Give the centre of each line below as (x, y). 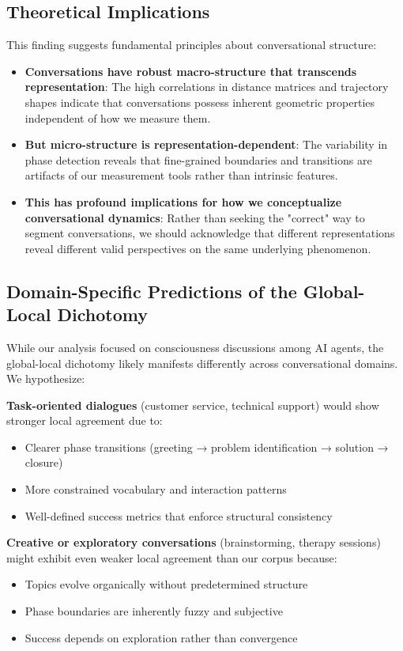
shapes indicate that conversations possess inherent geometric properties (200, 102)
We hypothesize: (46, 378)
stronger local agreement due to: (85, 420)
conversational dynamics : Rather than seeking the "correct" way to (195, 217)
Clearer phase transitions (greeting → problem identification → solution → (207, 447)
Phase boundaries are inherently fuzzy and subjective (154, 611)
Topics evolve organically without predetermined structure (166, 584)
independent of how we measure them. (118, 117)
